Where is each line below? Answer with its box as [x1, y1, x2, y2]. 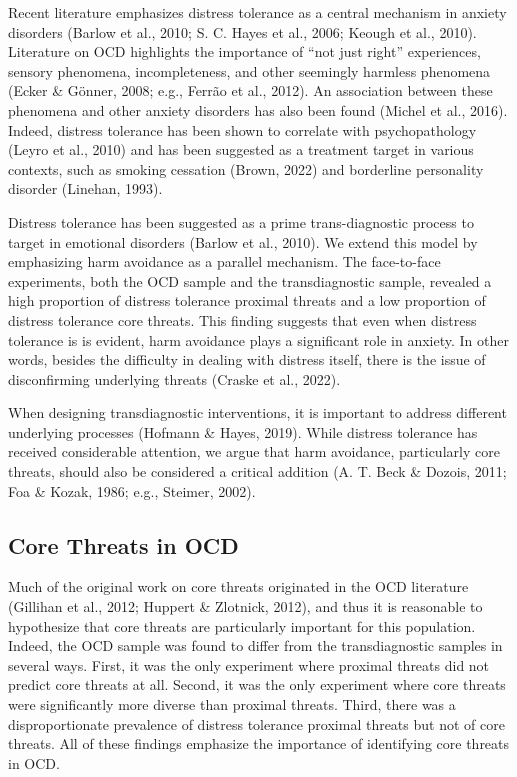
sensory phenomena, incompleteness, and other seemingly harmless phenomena [8, 60, 491, 81]
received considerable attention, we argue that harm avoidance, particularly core [8, 441, 500, 462]
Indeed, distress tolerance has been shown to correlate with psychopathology [8, 119, 477, 140]
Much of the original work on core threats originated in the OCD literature [8, 576, 469, 597]
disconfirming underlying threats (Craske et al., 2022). [8, 368, 341, 389]
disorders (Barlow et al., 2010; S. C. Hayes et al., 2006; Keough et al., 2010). [8, 21, 477, 42]
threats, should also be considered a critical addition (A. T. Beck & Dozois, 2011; [8, 461, 507, 482]
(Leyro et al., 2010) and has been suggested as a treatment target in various [8, 139, 474, 160]
